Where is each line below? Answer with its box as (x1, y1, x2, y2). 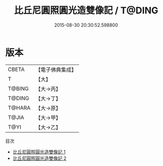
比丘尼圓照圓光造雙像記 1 (12, 149, 66, 155)
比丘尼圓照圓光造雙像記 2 (12, 155, 67, 161)
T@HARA (8, 104, 31, 111)
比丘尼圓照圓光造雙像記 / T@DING (14, 5, 158, 16)
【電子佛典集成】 (35, 66, 77, 73)
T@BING (8, 85, 29, 92)
